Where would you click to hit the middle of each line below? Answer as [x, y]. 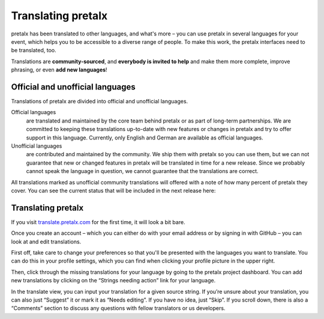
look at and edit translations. [46, 242]
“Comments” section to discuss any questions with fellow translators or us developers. [118, 308]
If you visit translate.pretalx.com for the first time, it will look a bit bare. [98, 222]
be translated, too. [34, 50]
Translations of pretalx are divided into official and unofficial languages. [100, 102]
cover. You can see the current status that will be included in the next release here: [113, 190]
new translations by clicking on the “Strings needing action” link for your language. [113, 281]
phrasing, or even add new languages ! [59, 70]
